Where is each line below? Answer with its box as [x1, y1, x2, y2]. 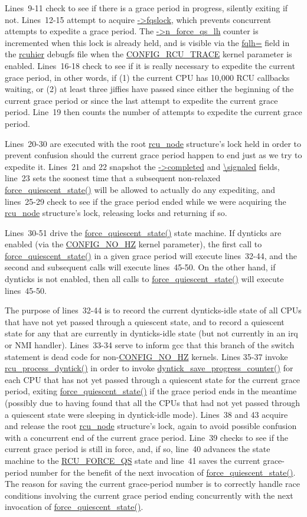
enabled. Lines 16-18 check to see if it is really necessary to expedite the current [5, 59, 295, 71]
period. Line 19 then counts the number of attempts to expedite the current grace [5, 106, 302, 118]
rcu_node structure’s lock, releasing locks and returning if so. [5, 207, 227, 219]
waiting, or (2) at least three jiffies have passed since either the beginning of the [5, 83, 294, 95]
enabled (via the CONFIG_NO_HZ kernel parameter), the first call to [5, 238, 262, 250]
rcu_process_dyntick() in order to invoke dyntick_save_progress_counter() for [5, 362, 293, 374]
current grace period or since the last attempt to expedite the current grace [5, 94, 278, 106]
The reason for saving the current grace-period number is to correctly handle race [5, 477, 300, 490]
